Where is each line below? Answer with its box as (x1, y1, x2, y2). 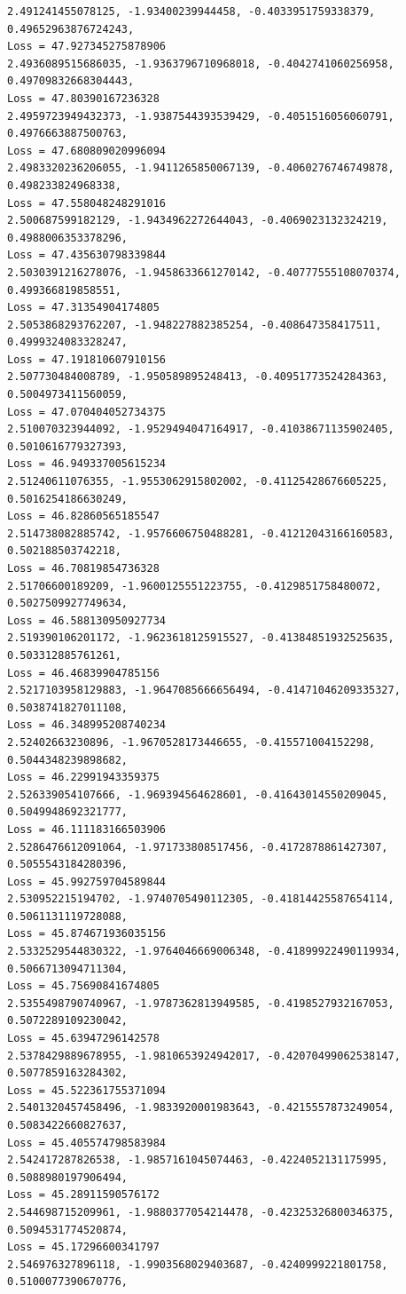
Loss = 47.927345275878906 (7, 40, 166, 53)
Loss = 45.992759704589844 (7, 875, 166, 888)
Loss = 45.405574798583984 (7, 1136, 166, 1149)
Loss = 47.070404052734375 (7, 405, 166, 418)
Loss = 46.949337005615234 (7, 457, 166, 471)
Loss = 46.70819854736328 (7, 562, 160, 575)
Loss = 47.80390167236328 (7, 91, 160, 105)
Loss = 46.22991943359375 (7, 771, 160, 784)
